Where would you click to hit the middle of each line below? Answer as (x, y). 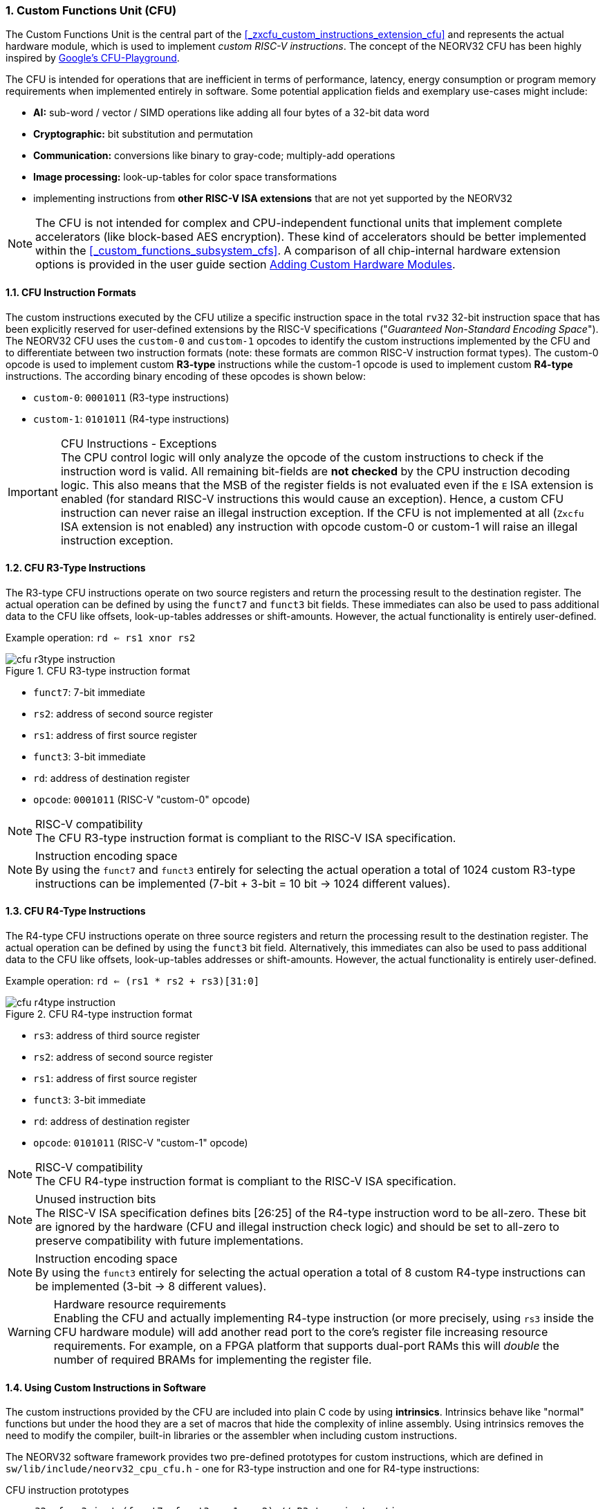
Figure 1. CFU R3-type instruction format (98, 670)
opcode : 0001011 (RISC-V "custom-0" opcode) (142, 799)
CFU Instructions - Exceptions (139, 443)
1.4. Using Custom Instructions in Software (106, 1387)
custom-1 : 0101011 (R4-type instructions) (131, 419)
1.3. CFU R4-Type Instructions (76, 911)
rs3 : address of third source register (117, 1036)
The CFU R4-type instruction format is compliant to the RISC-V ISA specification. (246, 1181)
